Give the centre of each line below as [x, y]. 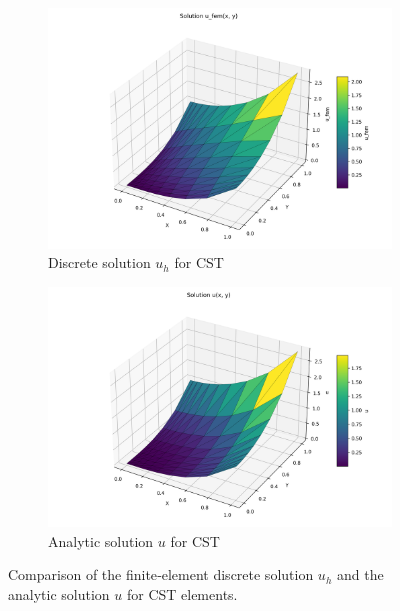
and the [360, 574]
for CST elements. [182, 594]
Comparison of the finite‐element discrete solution [161, 574]
